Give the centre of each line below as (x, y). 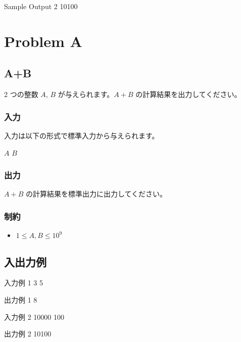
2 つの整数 (21, 94)
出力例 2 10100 (28, 334)
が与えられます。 (86, 94)
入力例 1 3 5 (23, 283)
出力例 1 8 (21, 300)
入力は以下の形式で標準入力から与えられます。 (82, 135)
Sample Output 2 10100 (41, 6)
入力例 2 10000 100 (34, 316)
